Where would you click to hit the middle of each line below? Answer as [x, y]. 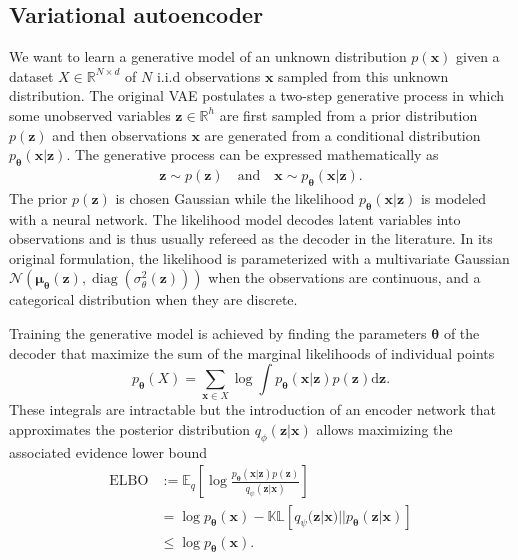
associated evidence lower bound [108, 451]
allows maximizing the [384, 429]
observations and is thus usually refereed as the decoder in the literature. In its [251, 238]
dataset [31, 75]
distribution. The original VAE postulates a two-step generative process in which [257, 95]
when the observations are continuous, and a [344, 277]
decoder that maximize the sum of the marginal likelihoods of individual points [252, 352]
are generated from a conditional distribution [342, 134]
